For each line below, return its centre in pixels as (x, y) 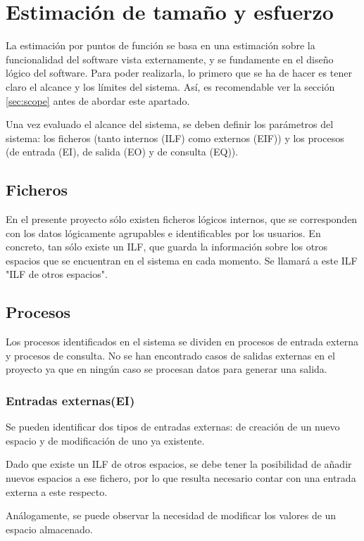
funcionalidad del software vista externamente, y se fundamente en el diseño (170, 59)
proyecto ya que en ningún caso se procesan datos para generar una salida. (167, 369)
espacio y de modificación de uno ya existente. (105, 440)
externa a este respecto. (57, 491)
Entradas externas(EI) (70, 400)
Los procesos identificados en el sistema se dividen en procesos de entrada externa (182, 342)
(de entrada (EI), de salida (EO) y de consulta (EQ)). (122, 152)
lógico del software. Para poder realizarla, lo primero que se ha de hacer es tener (179, 73)
